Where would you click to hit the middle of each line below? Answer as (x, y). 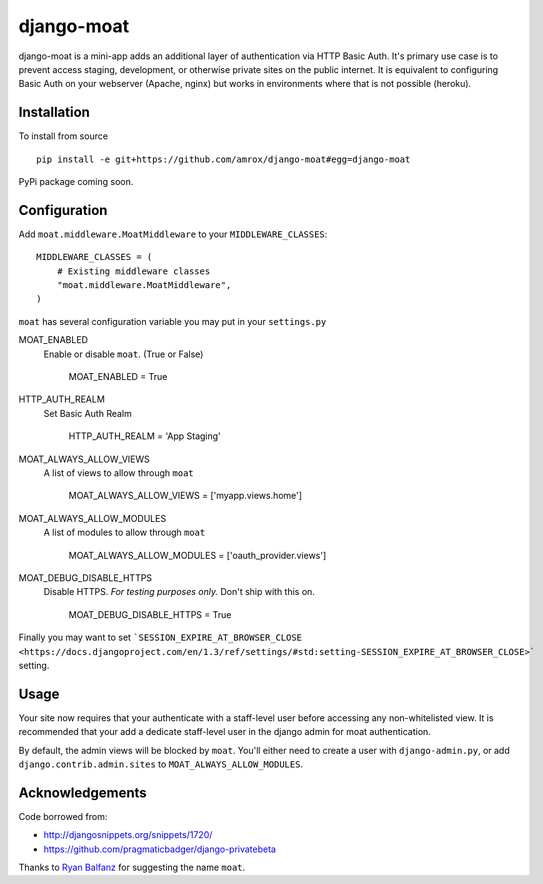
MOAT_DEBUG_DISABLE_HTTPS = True (150, 614)
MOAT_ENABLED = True (118, 377)
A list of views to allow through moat (118, 473)
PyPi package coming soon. (76, 182)
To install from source (63, 136)
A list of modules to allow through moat (124, 532)
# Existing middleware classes (133, 271)
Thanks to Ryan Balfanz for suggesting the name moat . (132, 867)
